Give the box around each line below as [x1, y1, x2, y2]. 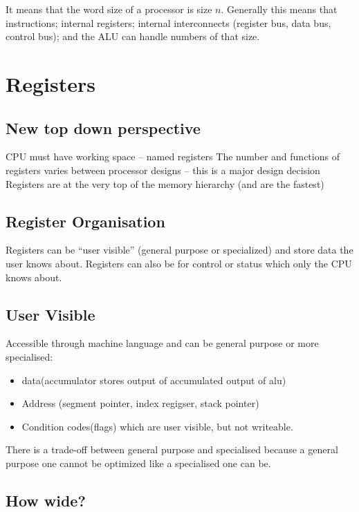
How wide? [6, 489, 86, 511]
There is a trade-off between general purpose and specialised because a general [6, 442, 338, 457]
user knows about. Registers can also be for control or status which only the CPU [6, 256, 352, 270]
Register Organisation [6, 210, 165, 231]
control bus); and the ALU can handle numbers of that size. [6, 29, 260, 44]
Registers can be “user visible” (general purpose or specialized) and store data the [6, 243, 353, 257]
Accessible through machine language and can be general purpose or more [6, 336, 319, 350]
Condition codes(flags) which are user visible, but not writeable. [21, 419, 293, 433]
